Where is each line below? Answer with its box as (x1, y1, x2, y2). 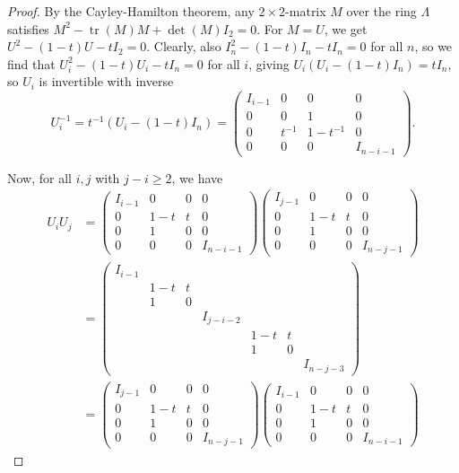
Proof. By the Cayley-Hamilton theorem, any (7, 2, 255, 20)
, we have (171, 168, 223, 187)
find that (7, 54, 56, 73)
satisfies (7, 19, 49, 38)
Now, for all (7, 168, 72, 187)
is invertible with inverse (39, 72, 174, 91)
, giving (248, 54, 290, 73)
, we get (324, 19, 368, 38)
